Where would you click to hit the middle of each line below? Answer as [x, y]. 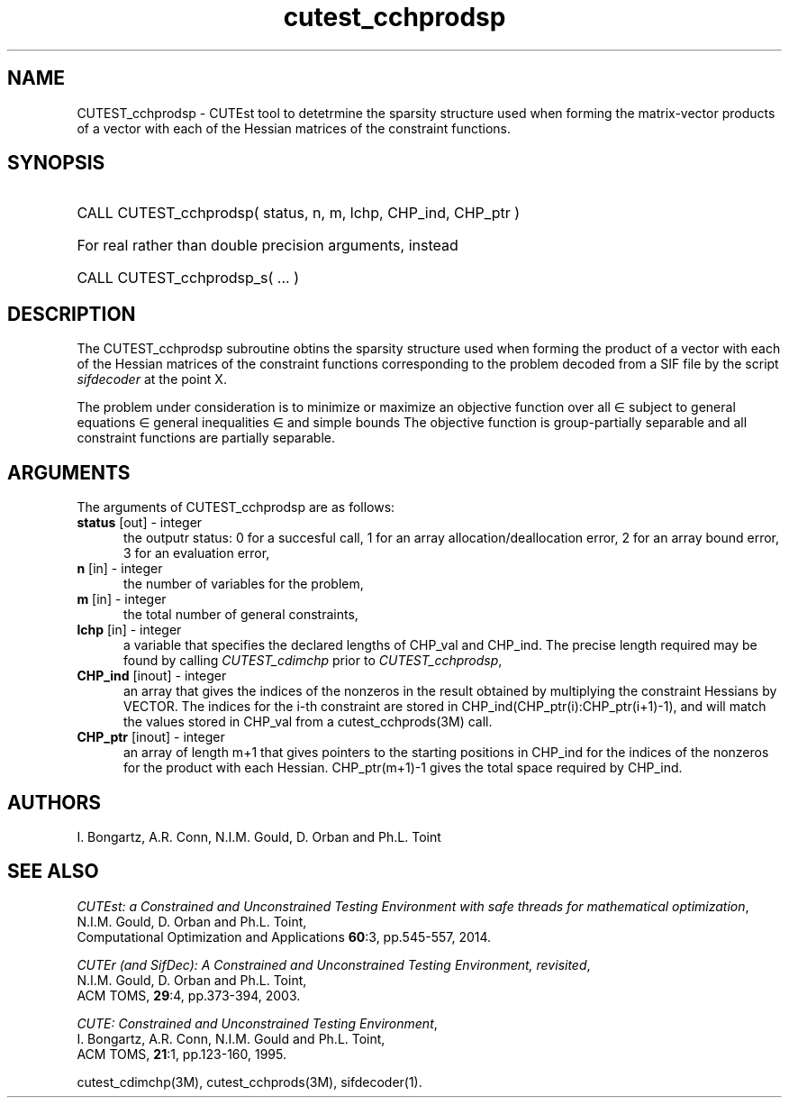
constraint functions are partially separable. [206, 438]
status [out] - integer [140, 523]
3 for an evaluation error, [197, 553]
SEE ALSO [53, 872]
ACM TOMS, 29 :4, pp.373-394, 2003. [189, 995]
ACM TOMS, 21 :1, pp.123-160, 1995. [182, 1054]
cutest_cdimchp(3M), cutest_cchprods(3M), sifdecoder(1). [249, 1082]
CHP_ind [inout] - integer [152, 676]
